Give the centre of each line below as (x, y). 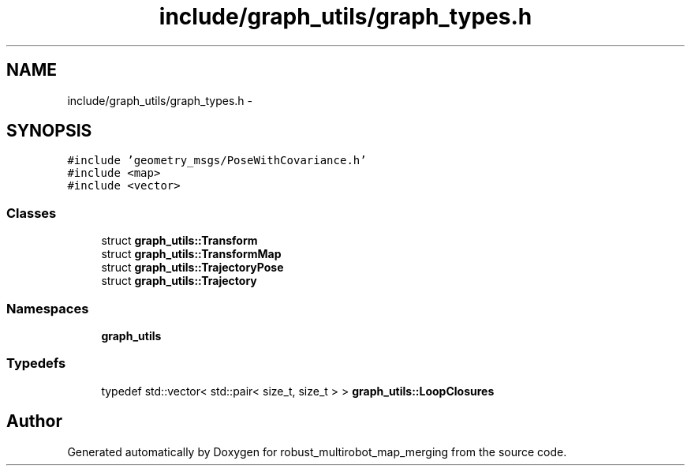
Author (34, 421)
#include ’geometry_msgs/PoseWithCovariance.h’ (217, 161)
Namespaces (48, 308)
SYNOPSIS (49, 131)
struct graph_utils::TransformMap (191, 254)
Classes (32, 213)
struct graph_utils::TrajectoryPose (192, 268)
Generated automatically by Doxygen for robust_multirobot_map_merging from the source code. (317, 451)
